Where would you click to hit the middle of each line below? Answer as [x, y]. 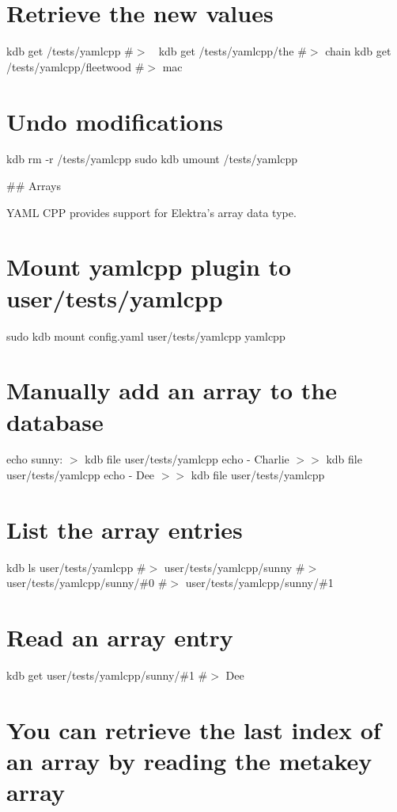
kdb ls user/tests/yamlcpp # [76, 567]
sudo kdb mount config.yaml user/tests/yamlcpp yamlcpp [146, 335]
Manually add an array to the [172, 390]
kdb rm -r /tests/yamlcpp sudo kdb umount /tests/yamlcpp [152, 159]
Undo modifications [115, 121]
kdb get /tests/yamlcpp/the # [233, 51]
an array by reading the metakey [189, 761]
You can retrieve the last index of [194, 729]
